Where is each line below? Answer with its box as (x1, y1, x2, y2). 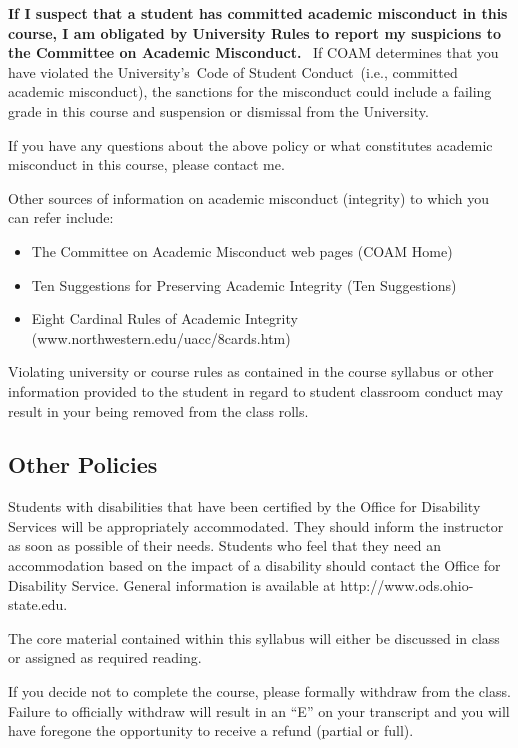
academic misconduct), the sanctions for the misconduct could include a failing (8, 81, 492, 102)
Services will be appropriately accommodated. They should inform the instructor (8, 515, 504, 536)
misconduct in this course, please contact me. (8, 154, 285, 175)
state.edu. (8, 594, 68, 615)
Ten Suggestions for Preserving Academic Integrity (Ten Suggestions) (31, 274, 457, 295)
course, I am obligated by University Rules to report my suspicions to (8, 22, 501, 43)
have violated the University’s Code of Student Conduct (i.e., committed (8, 61, 458, 82)
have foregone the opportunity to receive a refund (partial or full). (8, 720, 414, 741)
